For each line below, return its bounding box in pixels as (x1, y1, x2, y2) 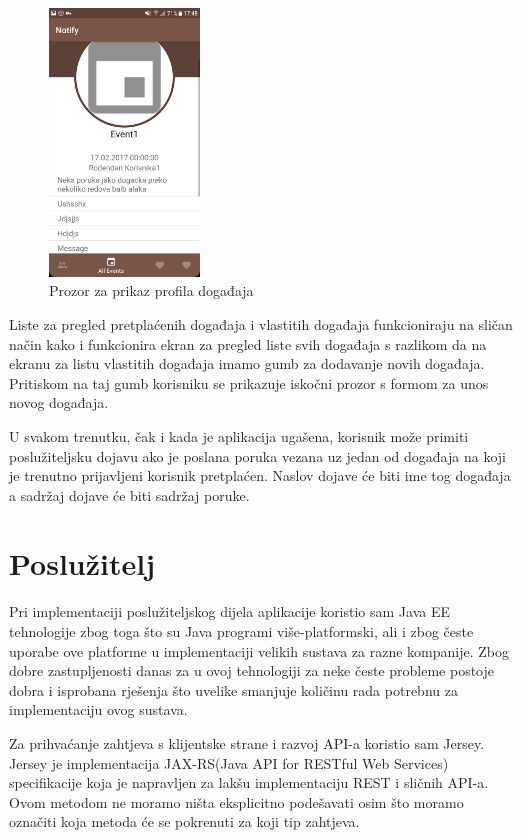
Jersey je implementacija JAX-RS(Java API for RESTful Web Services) (9, 752, 449, 773)
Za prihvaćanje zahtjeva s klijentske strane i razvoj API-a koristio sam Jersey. (9, 732, 485, 753)
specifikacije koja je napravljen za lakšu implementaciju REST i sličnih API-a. (9, 772, 489, 793)
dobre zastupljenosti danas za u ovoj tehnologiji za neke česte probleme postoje (9, 660, 494, 681)
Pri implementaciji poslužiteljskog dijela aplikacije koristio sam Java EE (9, 601, 451, 622)
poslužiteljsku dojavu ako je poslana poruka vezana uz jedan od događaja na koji (9, 445, 506, 466)
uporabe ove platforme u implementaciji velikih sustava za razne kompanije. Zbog (9, 640, 509, 661)
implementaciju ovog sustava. (9, 699, 188, 720)
